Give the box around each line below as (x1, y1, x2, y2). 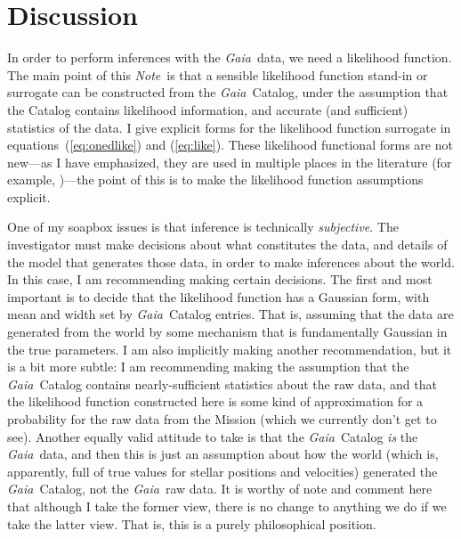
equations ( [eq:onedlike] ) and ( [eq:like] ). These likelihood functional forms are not (7, 135, 453, 154)
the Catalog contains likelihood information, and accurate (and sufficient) (7, 100, 408, 118)
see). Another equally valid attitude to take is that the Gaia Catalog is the (7, 427, 418, 445)
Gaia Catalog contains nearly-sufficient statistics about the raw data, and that (7, 374, 437, 393)
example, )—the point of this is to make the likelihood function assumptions (7, 170, 424, 189)
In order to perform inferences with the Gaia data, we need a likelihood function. (7, 48, 452, 67)
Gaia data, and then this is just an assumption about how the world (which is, (7, 445, 439, 463)
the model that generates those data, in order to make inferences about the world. (7, 252, 455, 271)
